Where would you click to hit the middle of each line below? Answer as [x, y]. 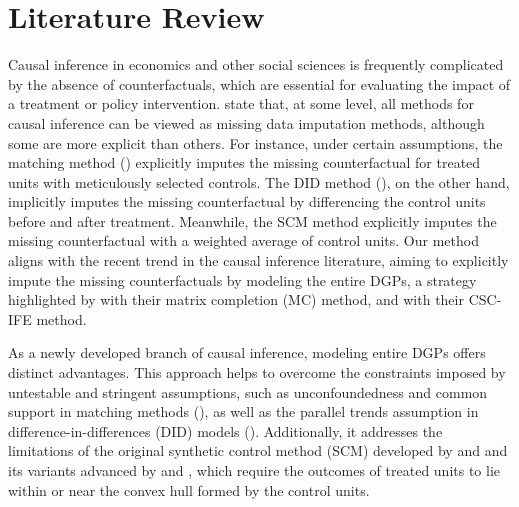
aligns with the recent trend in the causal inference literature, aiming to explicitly [258, 260]
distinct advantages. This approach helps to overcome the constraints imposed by [257, 372]
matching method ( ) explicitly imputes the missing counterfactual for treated [244, 162]
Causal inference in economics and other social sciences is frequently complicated [256, 64]
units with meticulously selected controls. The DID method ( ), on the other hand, [259, 181]
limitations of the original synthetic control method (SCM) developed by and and [258, 450]
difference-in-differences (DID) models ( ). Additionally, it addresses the [225, 430]
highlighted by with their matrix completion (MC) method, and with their [236, 299]
